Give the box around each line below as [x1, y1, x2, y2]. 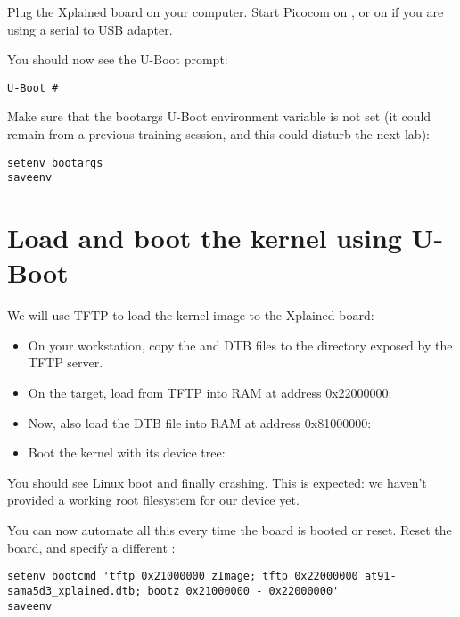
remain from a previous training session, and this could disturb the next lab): [7, 125, 430, 144]
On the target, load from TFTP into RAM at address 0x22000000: [28, 383, 392, 402]
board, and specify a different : [7, 538, 176, 556]
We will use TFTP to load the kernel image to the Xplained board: [7, 306, 374, 325]
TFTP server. [28, 353, 103, 372]
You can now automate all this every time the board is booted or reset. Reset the [7, 521, 452, 539]
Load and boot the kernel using [7, 219, 402, 256]
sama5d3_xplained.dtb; [7, 584, 142, 597]
